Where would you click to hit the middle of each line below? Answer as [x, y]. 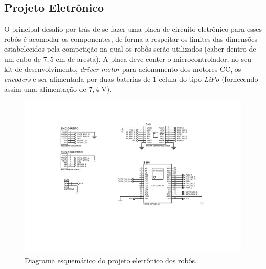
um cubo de [23, 58]
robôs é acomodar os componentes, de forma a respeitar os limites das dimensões [131, 39]
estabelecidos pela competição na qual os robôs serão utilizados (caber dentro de [130, 49]
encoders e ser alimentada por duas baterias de [77, 79]
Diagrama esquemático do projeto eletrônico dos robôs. [111, 260]
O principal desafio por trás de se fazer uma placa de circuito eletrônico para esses [133, 29]
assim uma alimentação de [45, 89]
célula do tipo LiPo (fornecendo [208, 79]
